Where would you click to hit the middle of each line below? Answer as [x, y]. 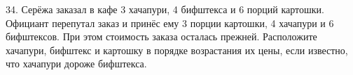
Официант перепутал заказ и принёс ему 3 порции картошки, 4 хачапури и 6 [170, 23]
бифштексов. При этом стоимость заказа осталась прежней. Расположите [161, 36]
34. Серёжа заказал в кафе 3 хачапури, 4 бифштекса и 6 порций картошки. [165, 9]
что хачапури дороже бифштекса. [76, 64]
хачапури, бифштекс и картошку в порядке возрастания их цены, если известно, [177, 50]
